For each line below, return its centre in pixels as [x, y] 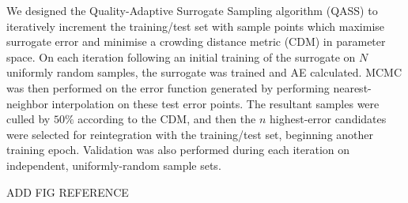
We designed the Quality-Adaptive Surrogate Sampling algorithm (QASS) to [192, 10]
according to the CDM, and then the [167, 119]
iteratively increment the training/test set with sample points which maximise [196, 26]
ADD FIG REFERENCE [68, 192]
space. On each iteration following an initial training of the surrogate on [181, 56]
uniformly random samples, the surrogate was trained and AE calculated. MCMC [204, 72]
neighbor [27, 103]
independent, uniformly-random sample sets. [114, 165]
